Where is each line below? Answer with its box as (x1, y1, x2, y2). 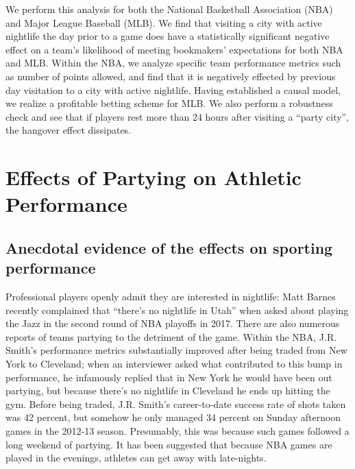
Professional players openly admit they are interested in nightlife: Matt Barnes (5, 289, 336, 304)
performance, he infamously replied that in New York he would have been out (5, 370, 332, 384)
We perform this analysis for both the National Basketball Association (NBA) (5, 2, 333, 16)
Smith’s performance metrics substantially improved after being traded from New (5, 343, 347, 357)
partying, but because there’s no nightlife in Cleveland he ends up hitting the (5, 383, 330, 398)
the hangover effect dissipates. (5, 123, 132, 137)
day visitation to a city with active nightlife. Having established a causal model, (5, 82, 341, 97)
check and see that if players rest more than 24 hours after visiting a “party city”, (5, 109, 350, 123)
